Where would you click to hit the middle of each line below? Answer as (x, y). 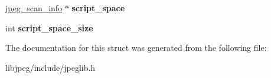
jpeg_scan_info (34, 8)
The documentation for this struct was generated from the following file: (136, 48)
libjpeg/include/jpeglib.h (50, 67)
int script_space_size (49, 27)
